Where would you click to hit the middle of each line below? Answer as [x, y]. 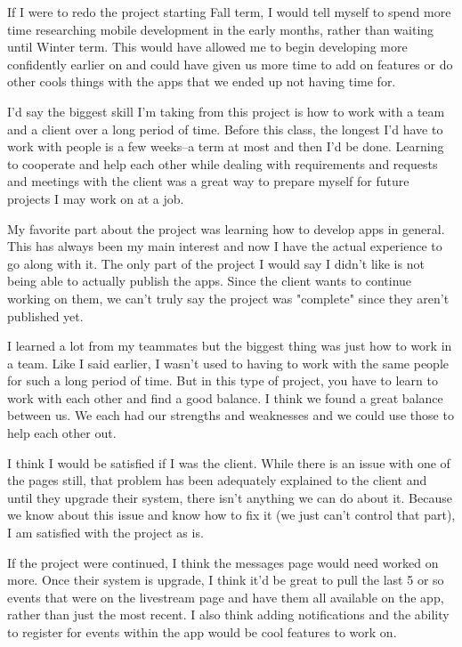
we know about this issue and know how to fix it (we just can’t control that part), [231, 515]
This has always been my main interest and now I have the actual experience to [225, 246]
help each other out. [62, 433]
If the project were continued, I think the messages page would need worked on [223, 562]
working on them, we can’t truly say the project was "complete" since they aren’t [228, 298]
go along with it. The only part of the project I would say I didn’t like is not [216, 263]
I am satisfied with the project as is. [105, 533]
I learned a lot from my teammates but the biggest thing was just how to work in [230, 346]
